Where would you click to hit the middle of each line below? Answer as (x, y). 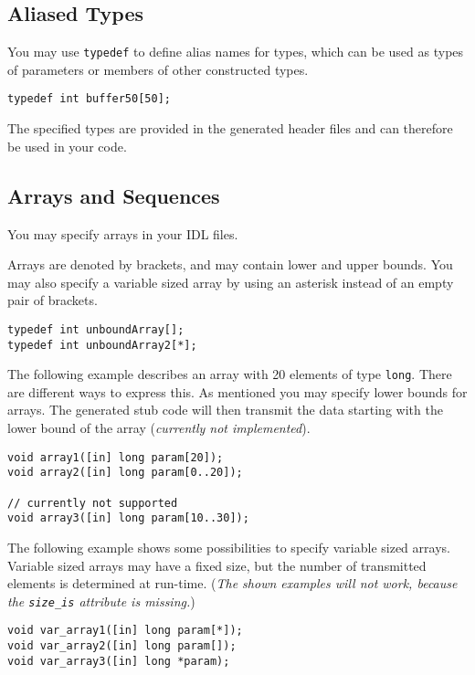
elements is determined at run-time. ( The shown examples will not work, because (232, 583)
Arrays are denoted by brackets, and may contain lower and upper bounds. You (230, 264)
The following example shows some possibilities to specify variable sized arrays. (229, 547)
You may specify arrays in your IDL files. (123, 233)
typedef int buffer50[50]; (89, 99)
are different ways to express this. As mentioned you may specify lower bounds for (237, 391)
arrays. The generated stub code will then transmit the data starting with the (225, 410)
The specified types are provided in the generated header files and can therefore (230, 128)
